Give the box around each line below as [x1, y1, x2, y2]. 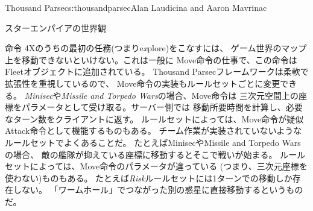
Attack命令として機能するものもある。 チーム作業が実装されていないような [5, 124, 302, 137]
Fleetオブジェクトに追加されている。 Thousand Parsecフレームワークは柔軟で [5, 65, 309, 78]
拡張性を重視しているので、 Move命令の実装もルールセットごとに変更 [5, 77, 280, 89]
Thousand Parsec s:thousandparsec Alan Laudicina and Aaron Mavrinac [5, 1, 267, 13]
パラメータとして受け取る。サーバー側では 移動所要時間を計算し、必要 [21, 101, 303, 113]
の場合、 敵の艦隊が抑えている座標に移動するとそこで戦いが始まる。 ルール [5, 148, 306, 160]
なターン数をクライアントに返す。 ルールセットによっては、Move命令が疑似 [5, 112, 304, 125]
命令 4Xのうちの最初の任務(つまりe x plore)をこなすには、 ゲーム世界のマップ [5, 42, 307, 54]
